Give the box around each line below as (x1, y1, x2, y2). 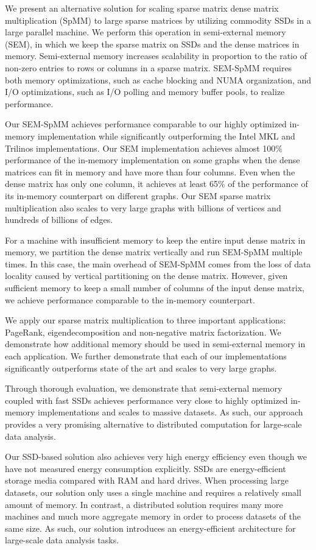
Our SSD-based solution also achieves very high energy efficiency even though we (5, 450, 307, 463)
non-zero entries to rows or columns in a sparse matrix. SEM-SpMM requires (5, 61, 292, 74)
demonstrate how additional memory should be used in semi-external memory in (5, 337, 306, 350)
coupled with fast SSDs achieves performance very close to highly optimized (5, 393, 288, 406)
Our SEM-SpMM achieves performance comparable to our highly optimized (5, 118, 287, 130)
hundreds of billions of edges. (5, 213, 113, 226)
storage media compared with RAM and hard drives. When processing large (5, 474, 289, 487)
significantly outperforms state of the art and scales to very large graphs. (5, 361, 277, 374)
